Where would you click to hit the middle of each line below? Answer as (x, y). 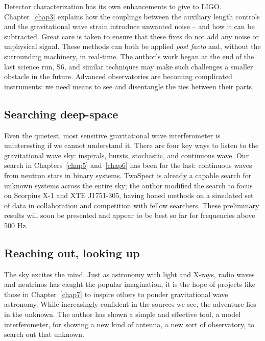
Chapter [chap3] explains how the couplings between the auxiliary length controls (132, 16)
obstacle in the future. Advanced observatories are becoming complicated (118, 76)
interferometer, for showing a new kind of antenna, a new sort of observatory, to (129, 324)
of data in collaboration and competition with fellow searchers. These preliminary (132, 205)
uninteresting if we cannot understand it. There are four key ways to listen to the (131, 145)
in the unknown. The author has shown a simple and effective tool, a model (123, 314)
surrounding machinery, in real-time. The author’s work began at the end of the (129, 56)
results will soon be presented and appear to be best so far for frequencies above (130, 215)
